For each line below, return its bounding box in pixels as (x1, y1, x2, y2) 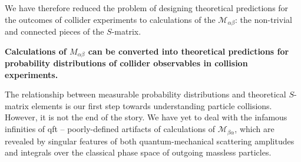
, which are (234, 123, 274, 135)
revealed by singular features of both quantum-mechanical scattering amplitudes (5, 134, 295, 147)
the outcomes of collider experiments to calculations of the (5, 13, 216, 25)
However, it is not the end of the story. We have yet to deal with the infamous (5, 111, 287, 123)
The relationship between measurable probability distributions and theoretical (5, 88, 286, 100)
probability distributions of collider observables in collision (5, 57, 248, 69)
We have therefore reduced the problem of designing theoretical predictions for (5, 2, 289, 14)
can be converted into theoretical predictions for (88, 45, 289, 57)
